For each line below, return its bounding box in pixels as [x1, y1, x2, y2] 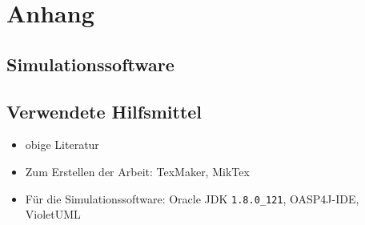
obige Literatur [25, 136, 99, 153]
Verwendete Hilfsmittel [6, 98, 203, 123]
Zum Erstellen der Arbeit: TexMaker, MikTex [25, 163, 250, 179]
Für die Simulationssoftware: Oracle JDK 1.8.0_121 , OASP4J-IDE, [25, 190, 359, 207]
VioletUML [25, 206, 81, 223]
